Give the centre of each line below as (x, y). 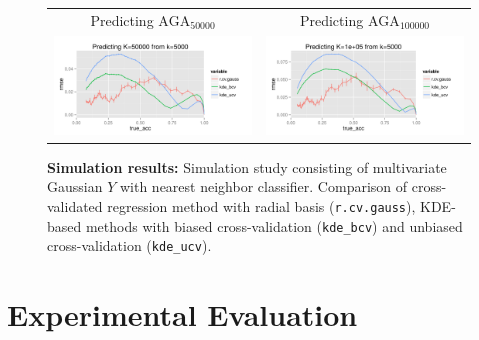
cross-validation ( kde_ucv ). (129, 245)
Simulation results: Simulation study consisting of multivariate (247, 166)
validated (75, 205)
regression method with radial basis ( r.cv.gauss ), (261, 205)
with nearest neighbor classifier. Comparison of (263, 186)
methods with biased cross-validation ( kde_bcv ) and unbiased (274, 225)
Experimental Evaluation (182, 314)
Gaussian (75, 186)
